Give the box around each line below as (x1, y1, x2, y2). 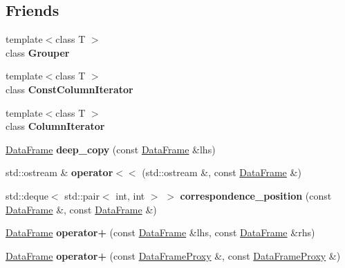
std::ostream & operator (6, 165, 113, 180)
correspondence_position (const (180, 188, 332, 202)
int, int (115, 188, 145, 202)
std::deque (6, 188, 48, 202)
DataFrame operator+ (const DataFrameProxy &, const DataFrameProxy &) (6, 248, 341, 262)
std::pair (64, 188, 100, 202)
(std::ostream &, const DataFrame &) (142, 165, 301, 180)
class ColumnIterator (6, 119, 105, 133)
